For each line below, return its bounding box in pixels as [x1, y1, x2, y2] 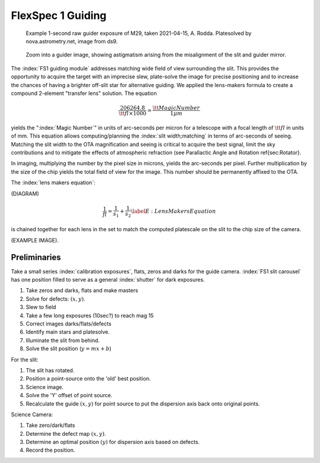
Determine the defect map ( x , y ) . [25, 430, 106, 437]
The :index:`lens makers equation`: [11, 179, 96, 186]
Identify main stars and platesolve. [25, 328, 110, 336]
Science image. [25, 383, 64, 391]
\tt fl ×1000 [119, 110, 147, 117]
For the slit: [11, 356, 39, 363]
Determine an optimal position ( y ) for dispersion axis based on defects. [25, 439, 200, 446]
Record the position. [25, 446, 75, 454]
